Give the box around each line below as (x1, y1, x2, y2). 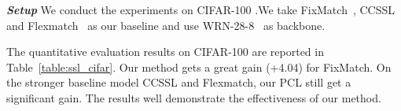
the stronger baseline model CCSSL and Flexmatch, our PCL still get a (6, 74, 351, 91)
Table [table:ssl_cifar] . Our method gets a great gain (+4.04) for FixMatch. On (6, 58, 392, 75)
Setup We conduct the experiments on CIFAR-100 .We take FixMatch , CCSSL (6, 2, 395, 17)
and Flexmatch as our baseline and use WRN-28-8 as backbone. (6, 17, 326, 33)
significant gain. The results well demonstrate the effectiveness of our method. (6, 89, 381, 105)
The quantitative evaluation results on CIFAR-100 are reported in (6, 43, 324, 60)
